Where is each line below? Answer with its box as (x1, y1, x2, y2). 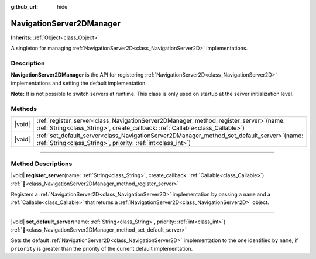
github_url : (11, 4, 38, 10)
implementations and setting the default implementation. (11, 80, 147, 87)
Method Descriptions (11, 160, 73, 168)
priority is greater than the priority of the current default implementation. (11, 245, 193, 252)
